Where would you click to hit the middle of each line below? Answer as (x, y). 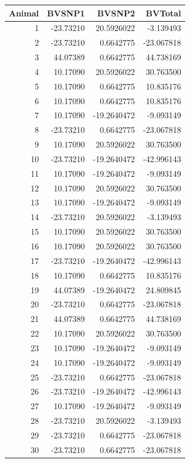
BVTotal (163, 13)
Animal (24, 13)
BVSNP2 (116, 13)
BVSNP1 (66, 13)
